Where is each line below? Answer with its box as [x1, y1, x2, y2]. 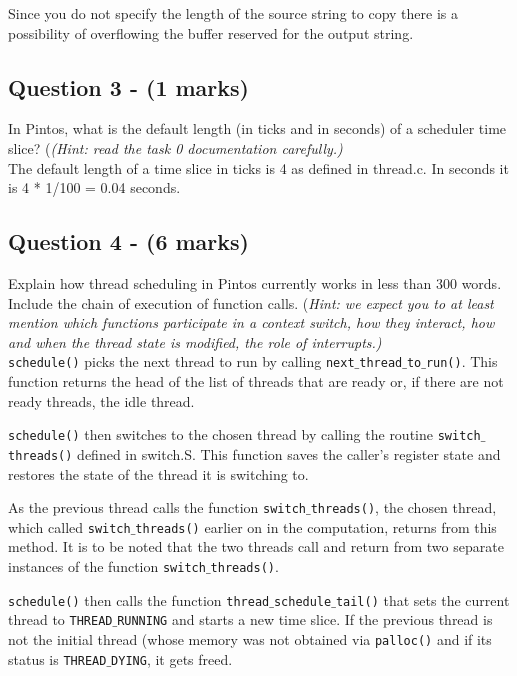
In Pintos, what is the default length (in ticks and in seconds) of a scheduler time [8, 118, 507, 139]
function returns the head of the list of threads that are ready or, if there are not [8, 371, 504, 391]
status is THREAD [8, 648, 107, 669]
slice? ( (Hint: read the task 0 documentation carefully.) [8, 137, 343, 158]
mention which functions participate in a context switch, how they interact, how [8, 312, 495, 333]
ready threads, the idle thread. [8, 390, 195, 411]
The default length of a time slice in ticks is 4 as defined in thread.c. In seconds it [8, 157, 509, 178]
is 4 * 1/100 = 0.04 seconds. [8, 177, 181, 198]
